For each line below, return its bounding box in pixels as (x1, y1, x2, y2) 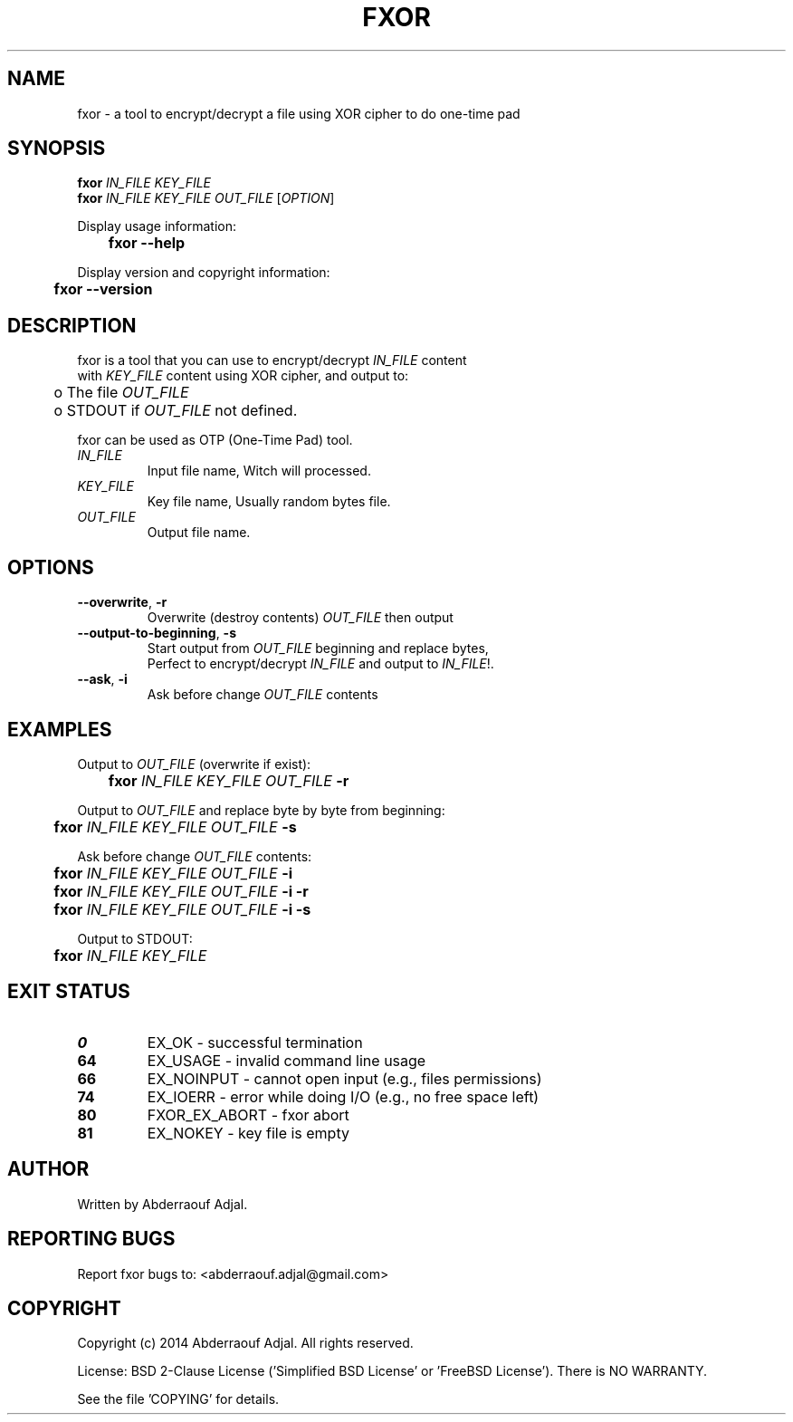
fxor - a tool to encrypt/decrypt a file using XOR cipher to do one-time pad (77, 105, 521, 121)
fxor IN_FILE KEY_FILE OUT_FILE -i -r (53, 881, 309, 900)
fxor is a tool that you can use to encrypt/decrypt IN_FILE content (77, 352, 467, 369)
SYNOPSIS (7, 137, 106, 160)
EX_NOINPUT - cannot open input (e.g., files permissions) (147, 1069, 542, 1088)
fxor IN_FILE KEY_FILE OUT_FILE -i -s (53, 899, 311, 918)
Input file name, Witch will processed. (147, 463, 371, 479)
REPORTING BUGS (7, 1227, 176, 1251)
